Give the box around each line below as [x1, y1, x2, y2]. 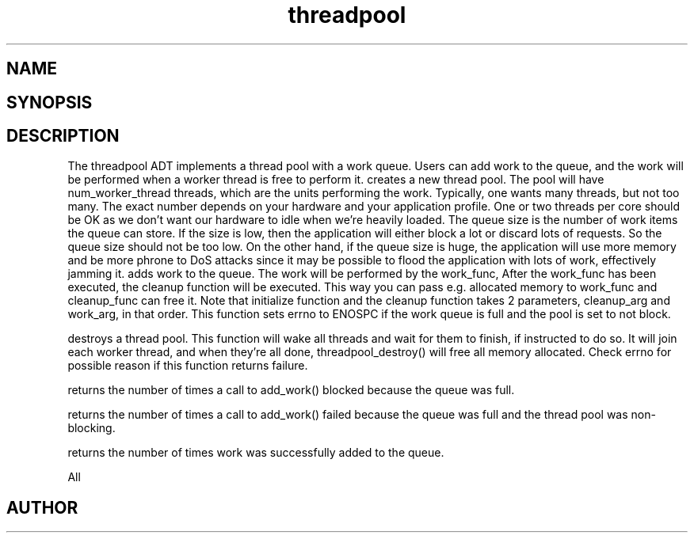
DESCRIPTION [6, 126, 120, 146]
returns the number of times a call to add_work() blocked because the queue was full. [67, 383, 515, 397]
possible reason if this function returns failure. [67, 359, 308, 373]
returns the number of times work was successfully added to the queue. [67, 446, 444, 460]
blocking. [67, 421, 116, 435]
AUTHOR [6, 497, 78, 518]
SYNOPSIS [6, 92, 93, 112]
